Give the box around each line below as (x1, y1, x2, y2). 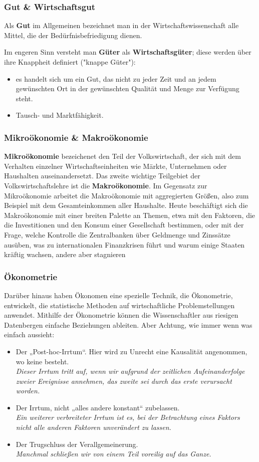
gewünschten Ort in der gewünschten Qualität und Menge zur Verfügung (16, 83, 239, 94)
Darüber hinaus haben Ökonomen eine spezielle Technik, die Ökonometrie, (4, 290, 233, 300)
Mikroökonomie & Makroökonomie (4, 131, 148, 143)
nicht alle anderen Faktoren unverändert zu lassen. (16, 422, 171, 432)
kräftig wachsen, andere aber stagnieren (4, 249, 126, 260)
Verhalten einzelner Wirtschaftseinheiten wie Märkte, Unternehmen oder (4, 160, 227, 171)
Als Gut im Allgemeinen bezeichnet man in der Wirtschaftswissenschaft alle (4, 20, 239, 31)
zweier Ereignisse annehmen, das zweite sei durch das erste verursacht (16, 375, 232, 386)
